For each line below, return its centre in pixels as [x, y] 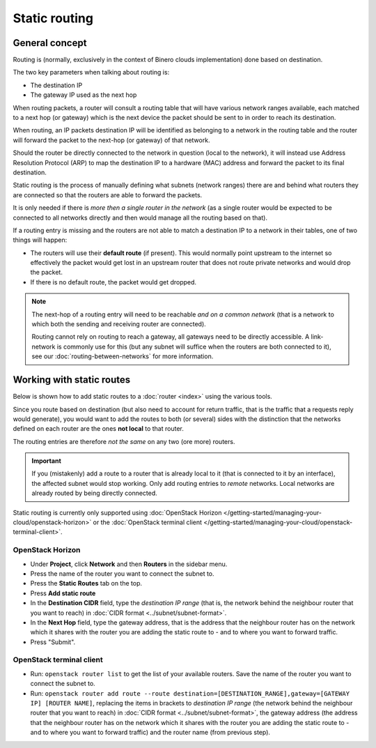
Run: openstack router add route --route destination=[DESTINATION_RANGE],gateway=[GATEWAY [190, 693]
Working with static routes [72, 380]
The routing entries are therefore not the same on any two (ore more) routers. [124, 441]
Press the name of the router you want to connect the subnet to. [123, 573]
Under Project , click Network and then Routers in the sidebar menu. [129, 564]
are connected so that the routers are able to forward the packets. [108, 194]
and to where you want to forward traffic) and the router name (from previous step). [150, 733]
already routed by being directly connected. [95, 493]
